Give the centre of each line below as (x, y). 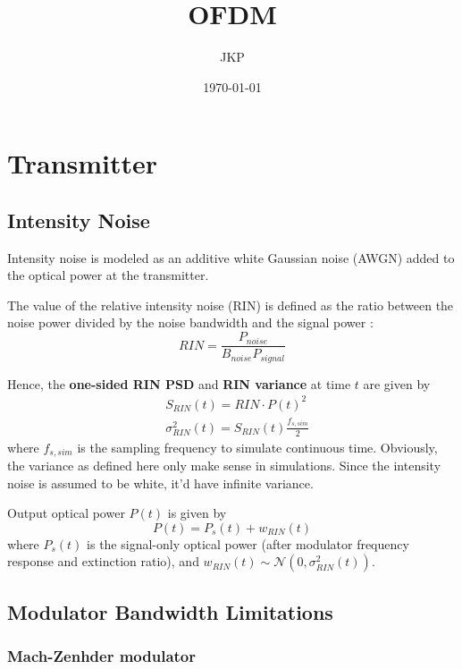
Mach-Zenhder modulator (102, 656)
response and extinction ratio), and (103, 561)
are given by (397, 383)
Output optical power (66, 513)
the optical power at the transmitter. (108, 275)
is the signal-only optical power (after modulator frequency (248, 543)
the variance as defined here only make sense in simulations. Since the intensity (224, 465)
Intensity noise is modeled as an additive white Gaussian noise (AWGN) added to (231, 257)
